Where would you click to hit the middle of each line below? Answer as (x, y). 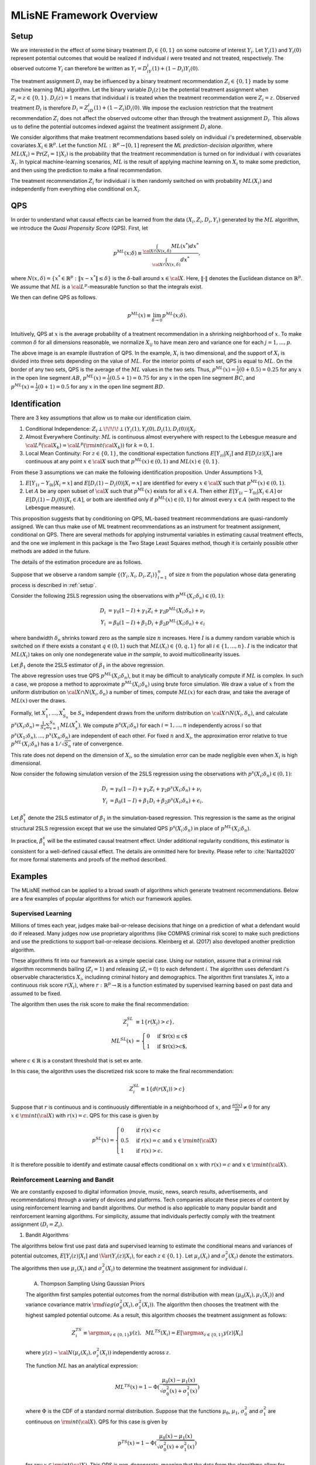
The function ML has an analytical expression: (82, 1366)
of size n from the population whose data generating (232, 574)
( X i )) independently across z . (135, 1353)
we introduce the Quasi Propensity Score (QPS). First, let (80, 228)
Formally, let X (28, 713)
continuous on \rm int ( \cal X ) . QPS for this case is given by (97, 1422)
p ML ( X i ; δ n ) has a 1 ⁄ (36, 744)
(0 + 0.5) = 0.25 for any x (270, 369)
